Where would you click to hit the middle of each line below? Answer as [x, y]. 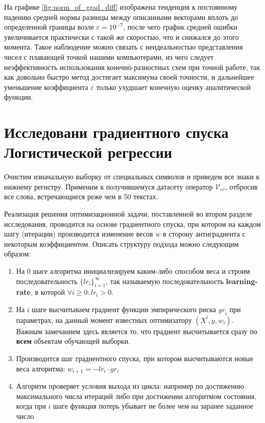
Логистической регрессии [88, 152]
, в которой [48, 292]
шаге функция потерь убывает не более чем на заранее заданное [153, 406]
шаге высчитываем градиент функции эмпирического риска [124, 309]
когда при [31, 406]
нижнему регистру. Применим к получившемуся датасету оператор [109, 186]
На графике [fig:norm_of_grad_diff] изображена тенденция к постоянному [121, 7]
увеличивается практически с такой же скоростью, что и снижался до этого [122, 37]
